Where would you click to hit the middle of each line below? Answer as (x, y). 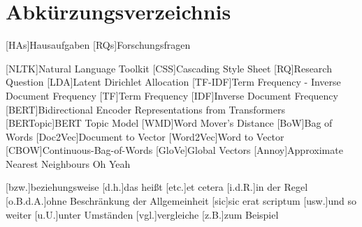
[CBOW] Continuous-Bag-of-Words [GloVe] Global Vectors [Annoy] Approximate (174, 150)
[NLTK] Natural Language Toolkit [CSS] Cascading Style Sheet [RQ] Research (169, 68)
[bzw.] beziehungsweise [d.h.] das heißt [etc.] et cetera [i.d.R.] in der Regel (157, 187)
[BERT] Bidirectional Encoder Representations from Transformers (145, 109)
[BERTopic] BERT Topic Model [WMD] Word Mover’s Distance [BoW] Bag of (169, 123)
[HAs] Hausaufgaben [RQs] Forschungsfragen (98, 45)
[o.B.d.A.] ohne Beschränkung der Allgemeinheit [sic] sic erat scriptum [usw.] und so (181, 201)
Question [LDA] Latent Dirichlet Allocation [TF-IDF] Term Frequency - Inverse (173, 82)
